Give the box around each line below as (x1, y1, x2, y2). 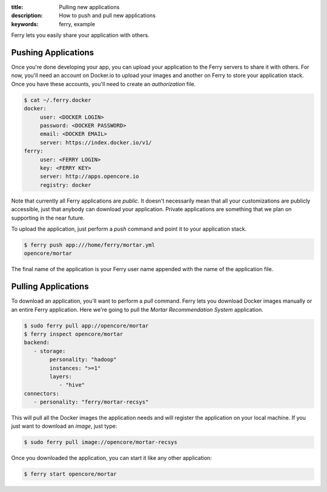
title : (11, 4, 24, 10)
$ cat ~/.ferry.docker (24, 96, 91, 103)
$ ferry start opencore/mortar (24, 471, 117, 477)
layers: (49, 373, 73, 380)
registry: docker (39, 181, 91, 188)
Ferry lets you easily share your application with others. (11, 32, 150, 39)
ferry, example (59, 20, 95, 27)
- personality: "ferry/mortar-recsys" (33, 399, 149, 406)
